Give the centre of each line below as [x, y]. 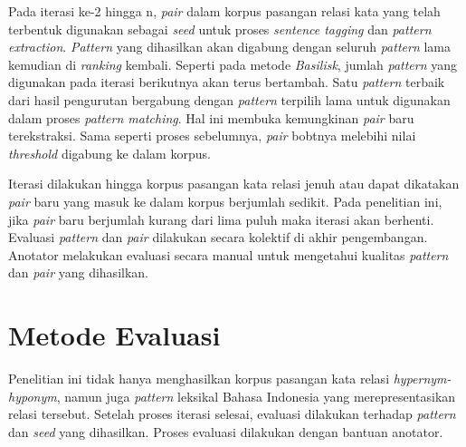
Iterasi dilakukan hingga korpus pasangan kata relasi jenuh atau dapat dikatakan [234, 184]
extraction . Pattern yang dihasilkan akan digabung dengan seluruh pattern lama [229, 47]
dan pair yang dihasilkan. [78, 272]
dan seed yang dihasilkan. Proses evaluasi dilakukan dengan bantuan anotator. [226, 431]
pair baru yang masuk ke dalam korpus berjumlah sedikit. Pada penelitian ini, [225, 201]
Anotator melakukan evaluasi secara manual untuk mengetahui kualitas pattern [228, 254]
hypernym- [422, 379]
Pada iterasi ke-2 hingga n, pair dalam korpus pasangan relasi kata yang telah [224, 11]
